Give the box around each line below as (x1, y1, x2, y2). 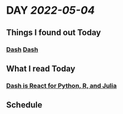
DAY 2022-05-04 (6, 4, 95, 17)
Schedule (6, 100, 43, 110)
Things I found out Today (6, 27, 102, 38)
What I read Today (6, 63, 76, 73)
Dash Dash (6, 45, 39, 54)
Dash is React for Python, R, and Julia (6, 81, 117, 90)
